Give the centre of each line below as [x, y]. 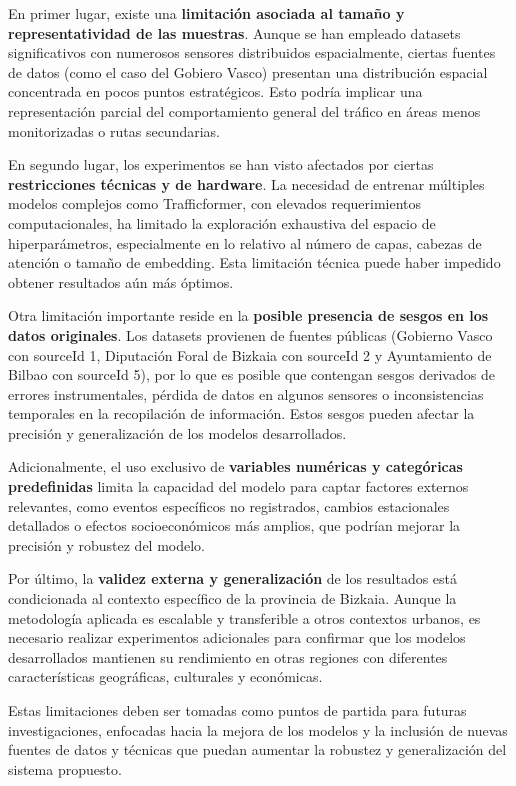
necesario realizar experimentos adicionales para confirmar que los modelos [237, 637]
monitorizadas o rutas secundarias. [114, 130]
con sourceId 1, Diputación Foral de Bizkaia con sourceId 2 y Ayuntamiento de [250, 354]
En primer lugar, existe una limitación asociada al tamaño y [206, 13]
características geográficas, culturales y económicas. [165, 676]
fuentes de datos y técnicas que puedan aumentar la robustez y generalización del [257, 749]
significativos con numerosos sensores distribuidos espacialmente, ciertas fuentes [252, 52]
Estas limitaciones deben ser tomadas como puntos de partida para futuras [237, 710]
